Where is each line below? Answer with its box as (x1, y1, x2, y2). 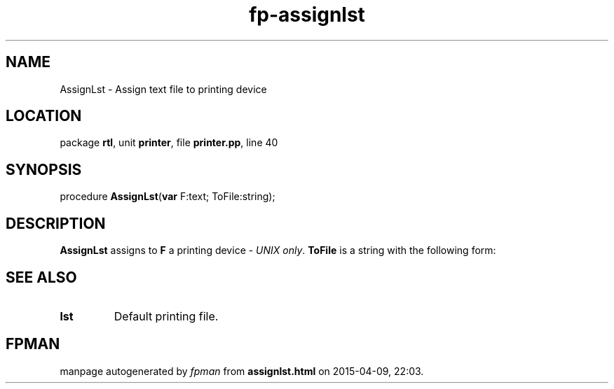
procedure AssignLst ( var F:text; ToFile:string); (60, 190, 275, 203)
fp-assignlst (249, 3, 365, 27)
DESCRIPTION (6, 214, 106, 232)
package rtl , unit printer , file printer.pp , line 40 (60, 136, 278, 149)
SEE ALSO (6, 268, 77, 286)
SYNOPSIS (6, 160, 82, 178)
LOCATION (6, 107, 82, 125)
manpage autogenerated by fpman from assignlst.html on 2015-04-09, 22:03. (60, 365, 424, 377)
